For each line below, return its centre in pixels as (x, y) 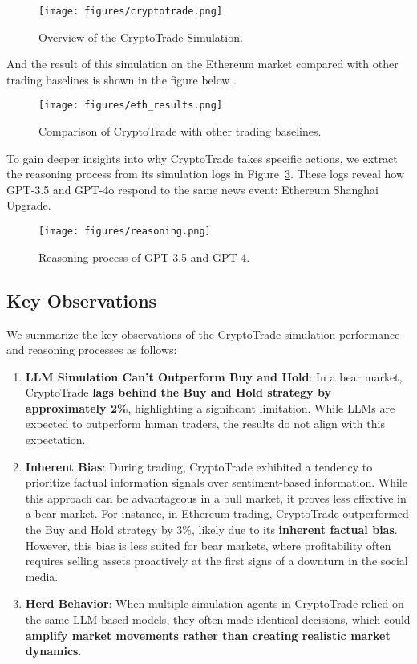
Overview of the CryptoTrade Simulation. (141, 37)
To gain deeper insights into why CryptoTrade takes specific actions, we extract (202, 158)
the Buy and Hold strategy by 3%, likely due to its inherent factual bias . (211, 530)
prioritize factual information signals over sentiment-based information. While (216, 482)
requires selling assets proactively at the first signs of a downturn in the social (217, 561)
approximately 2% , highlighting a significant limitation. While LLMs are (210, 407)
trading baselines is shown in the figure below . (122, 79)
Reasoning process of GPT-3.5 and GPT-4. (144, 257)
